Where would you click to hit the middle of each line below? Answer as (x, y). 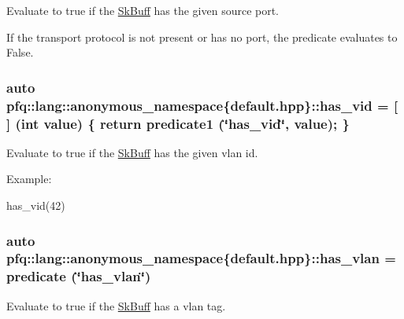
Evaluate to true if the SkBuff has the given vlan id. (132, 152)
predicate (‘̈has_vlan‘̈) (79, 276)
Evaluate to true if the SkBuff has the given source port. (143, 10)
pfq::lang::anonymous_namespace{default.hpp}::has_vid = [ (202, 105)
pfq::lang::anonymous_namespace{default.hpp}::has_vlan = (201, 258)
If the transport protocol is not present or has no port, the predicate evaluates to (202, 37)
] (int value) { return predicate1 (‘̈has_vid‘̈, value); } (178, 123)
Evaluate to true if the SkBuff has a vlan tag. (116, 305)
